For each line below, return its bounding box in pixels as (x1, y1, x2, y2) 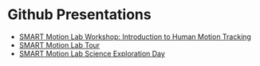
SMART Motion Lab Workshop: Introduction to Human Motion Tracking (18, 32, 252, 41)
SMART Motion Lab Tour (18, 40, 100, 49)
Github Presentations (7, 6, 152, 24)
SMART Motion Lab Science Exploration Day (18, 49, 165, 58)
